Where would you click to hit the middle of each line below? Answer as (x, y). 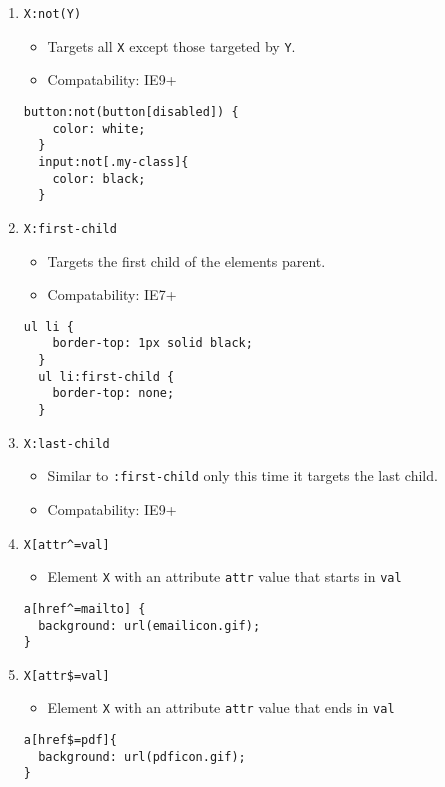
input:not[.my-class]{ (113, 161)
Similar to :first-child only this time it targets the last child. (242, 475)
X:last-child (66, 443)
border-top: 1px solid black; (152, 343)
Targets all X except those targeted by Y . (171, 45)
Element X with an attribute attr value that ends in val (221, 707)
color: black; (99, 178)
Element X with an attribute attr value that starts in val (224, 576)
